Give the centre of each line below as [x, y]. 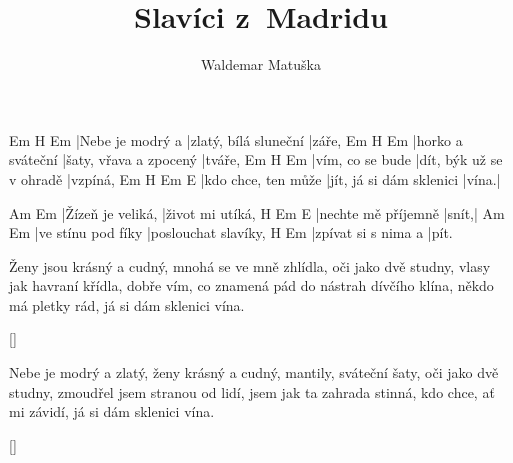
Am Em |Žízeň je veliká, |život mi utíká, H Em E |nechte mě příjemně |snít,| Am [257, 212]
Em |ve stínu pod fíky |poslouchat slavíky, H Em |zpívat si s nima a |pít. [231, 232]
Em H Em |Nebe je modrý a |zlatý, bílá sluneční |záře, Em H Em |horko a [236, 139]
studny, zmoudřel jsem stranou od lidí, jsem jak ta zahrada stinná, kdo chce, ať [252, 391]
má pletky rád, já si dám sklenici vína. [127, 304]
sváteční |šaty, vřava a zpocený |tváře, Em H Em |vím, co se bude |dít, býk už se [256, 159]
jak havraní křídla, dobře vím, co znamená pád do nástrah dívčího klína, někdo [251, 285]
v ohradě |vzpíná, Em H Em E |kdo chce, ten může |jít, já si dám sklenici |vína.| [255, 178]
